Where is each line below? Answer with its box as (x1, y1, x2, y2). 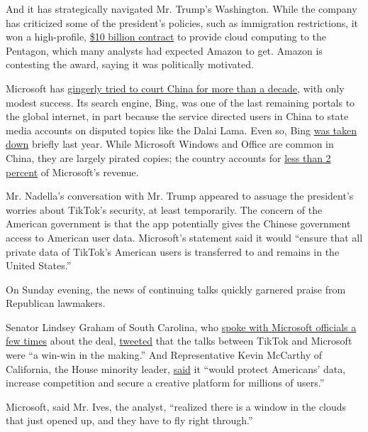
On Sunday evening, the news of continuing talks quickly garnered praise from (6, 281, 346, 296)
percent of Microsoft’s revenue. (6, 164, 139, 179)
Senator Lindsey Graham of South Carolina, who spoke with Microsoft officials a (6, 319, 357, 334)
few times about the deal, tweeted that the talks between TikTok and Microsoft (6, 333, 352, 348)
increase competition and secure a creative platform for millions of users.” (6, 375, 325, 390)
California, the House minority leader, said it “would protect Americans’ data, (6, 361, 346, 376)
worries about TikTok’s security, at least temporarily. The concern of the (6, 202, 323, 217)
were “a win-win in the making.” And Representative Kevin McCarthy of (6, 347, 323, 362)
